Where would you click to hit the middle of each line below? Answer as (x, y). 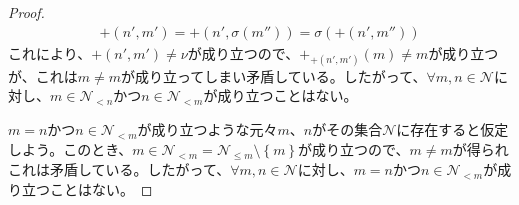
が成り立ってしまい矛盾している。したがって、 (273, 75)
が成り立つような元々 (207, 129)
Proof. (26, 12)
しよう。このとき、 (70, 149)
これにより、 (50, 52)
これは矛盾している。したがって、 (119, 168)
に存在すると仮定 (452, 129)
